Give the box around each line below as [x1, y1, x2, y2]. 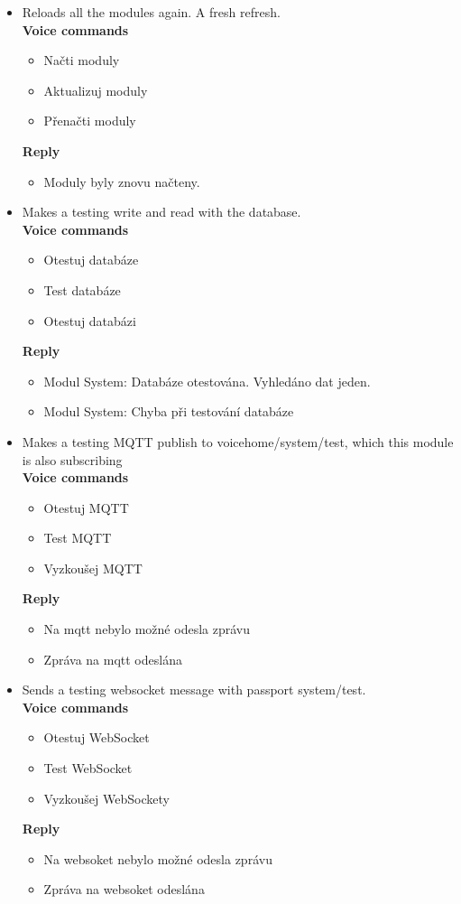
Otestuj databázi [43, 311, 136, 330]
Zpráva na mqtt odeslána [43, 649, 182, 668]
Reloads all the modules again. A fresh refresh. [22, 3, 281, 21]
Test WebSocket [43, 759, 133, 778]
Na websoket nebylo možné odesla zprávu [43, 849, 272, 868]
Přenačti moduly [43, 111, 136, 130]
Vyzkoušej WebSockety [43, 788, 170, 807]
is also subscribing [22, 450, 123, 469]
